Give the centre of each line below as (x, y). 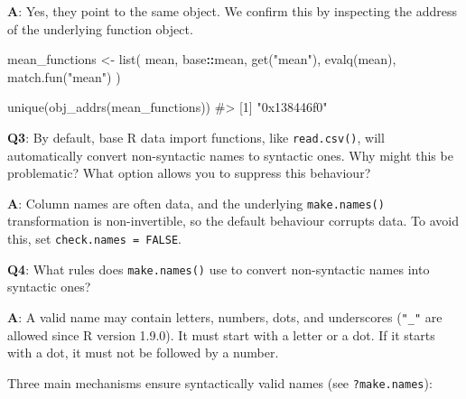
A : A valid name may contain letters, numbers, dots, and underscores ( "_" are (225, 316)
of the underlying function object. (100, 28)
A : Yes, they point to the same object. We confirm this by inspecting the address (233, 11)
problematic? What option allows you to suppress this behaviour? (189, 173)
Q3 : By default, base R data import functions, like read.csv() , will (196, 137)
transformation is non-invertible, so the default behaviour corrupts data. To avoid (233, 221)
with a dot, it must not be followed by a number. (143, 353)
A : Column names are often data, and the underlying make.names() (196, 203)
